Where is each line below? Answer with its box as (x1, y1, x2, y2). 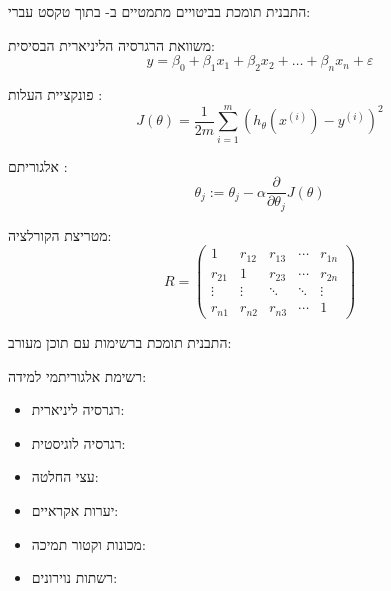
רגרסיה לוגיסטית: (31, 432, 126, 453)
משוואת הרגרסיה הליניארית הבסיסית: (8, 34, 215, 55)
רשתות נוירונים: (31, 567, 118, 588)
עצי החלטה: (31, 466, 99, 487)
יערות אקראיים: (31, 499, 119, 520)
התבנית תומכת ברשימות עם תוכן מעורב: (8, 331, 232, 352)
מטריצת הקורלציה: (8, 224, 112, 245)
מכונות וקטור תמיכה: (31, 533, 146, 554)
